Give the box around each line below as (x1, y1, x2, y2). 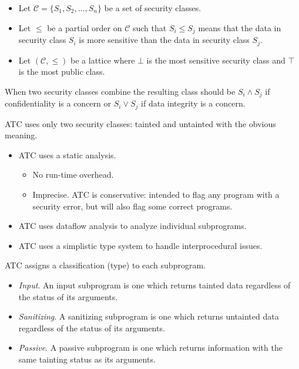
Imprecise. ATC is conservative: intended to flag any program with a (32, 188, 280, 200)
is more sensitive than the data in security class (79, 34, 250, 46)
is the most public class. (18, 65, 105, 78)
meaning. (5, 129, 38, 141)
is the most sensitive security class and (146, 54, 285, 66)
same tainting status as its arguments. (18, 353, 156, 365)
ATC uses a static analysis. (18, 148, 116, 161)
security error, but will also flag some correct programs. (32, 200, 233, 212)
